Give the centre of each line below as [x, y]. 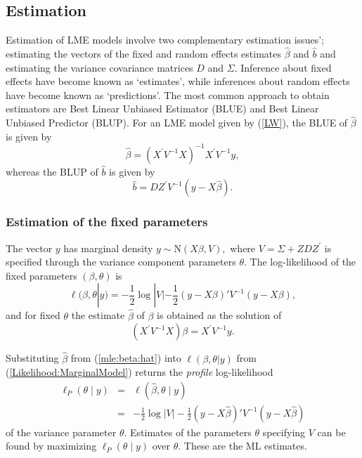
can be [331, 432]
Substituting [32, 358]
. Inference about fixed [283, 67]
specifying [284, 432]
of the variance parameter [61, 432]
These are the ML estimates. [245, 446]
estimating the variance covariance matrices [99, 67]
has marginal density [108, 248]
